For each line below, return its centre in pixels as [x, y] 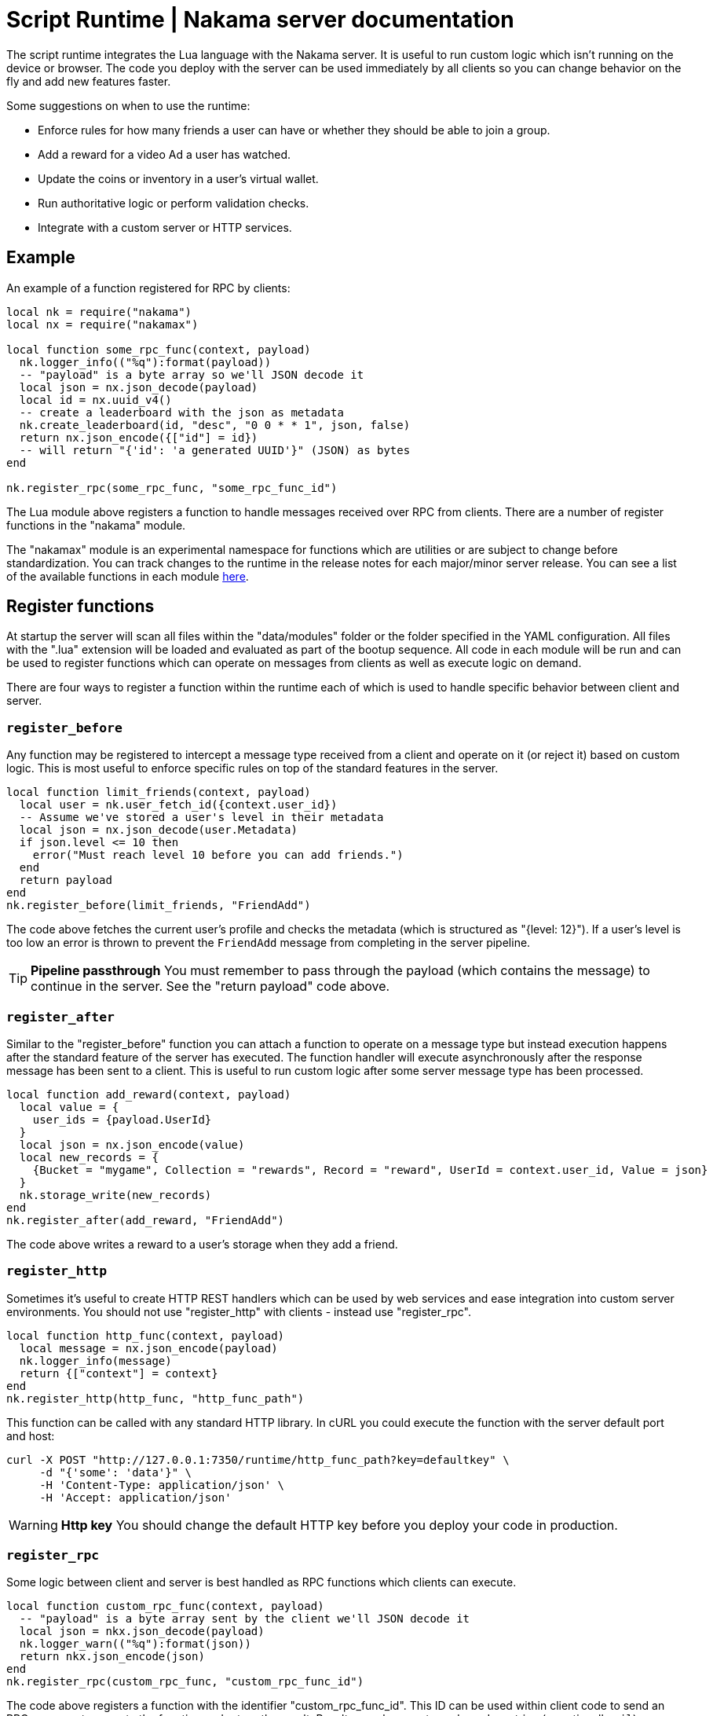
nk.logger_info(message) [95, 1360]
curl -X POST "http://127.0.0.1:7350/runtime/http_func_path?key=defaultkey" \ [258, 1459]
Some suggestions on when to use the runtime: [128, 105]
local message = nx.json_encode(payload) [148, 1348]
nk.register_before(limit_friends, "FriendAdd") [159, 906]
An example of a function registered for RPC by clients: [148, 288]
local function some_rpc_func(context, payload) [159, 349]
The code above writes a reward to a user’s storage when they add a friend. [202, 1244]
